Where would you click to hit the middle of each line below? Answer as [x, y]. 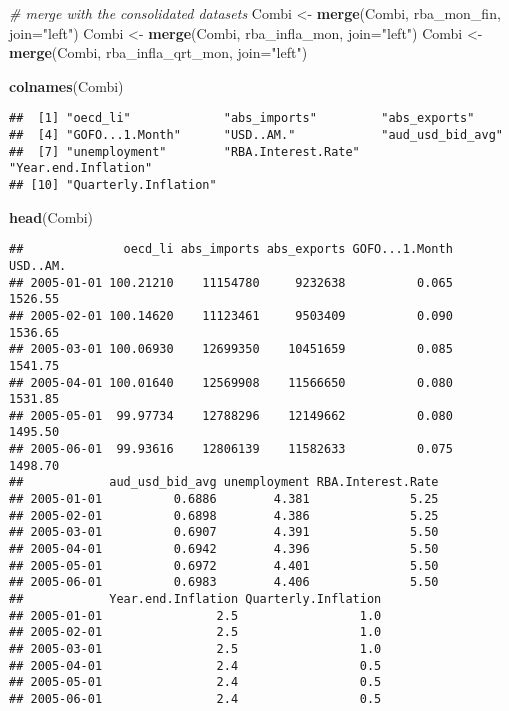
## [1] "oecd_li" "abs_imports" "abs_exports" [242, 118]
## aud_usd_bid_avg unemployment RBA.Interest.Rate [224, 482]
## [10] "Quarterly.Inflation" [113, 185]
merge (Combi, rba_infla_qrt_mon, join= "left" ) [158, 52]
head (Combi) [51, 216]
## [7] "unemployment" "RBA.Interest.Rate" [184, 151]
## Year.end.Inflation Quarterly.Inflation [195, 599]
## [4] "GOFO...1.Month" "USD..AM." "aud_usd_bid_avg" [256, 135]
